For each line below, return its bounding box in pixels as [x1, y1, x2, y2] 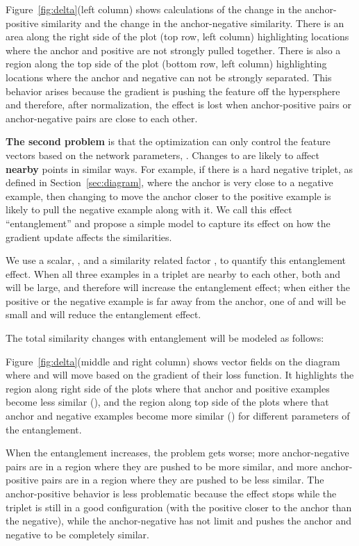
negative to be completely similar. [6, 527, 149, 541]
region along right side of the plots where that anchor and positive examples [6, 381, 330, 395]
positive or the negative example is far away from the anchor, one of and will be [6, 293, 346, 308]
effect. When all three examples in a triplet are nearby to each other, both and [6, 266, 341, 281]
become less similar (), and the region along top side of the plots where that [6, 395, 329, 409]
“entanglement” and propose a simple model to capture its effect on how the [6, 215, 331, 230]
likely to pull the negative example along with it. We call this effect [6, 202, 292, 217]
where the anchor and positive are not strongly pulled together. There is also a [6, 42, 341, 57]
